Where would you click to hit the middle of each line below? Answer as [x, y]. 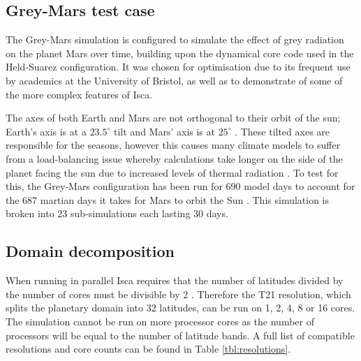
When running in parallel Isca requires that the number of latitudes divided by [175, 280]
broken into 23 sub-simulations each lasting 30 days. [117, 213]
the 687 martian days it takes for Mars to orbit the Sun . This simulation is [168, 199]
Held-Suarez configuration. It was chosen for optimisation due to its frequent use [178, 67]
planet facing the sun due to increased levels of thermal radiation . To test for [172, 172]
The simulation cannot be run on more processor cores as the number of [160, 321]
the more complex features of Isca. [79, 94]
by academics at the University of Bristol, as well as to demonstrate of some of [174, 80]
